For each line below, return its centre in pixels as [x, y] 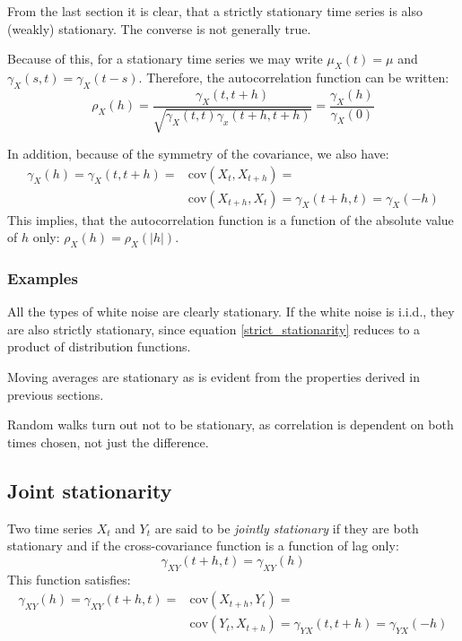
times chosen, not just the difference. [108, 442]
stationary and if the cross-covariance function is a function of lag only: [203, 546]
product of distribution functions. [99, 346]
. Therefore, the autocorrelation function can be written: [294, 77]
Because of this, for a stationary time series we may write [165, 59]
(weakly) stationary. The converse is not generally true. [159, 28]
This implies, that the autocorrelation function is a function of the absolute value [231, 219]
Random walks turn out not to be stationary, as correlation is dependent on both [231, 424]
